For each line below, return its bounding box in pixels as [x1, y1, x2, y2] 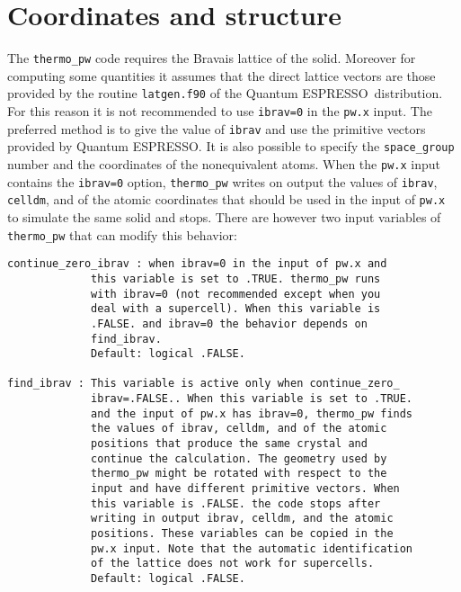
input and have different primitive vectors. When [91, 482, 400, 496]
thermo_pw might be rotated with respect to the [91, 467, 387, 480]
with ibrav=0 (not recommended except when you [91, 287, 381, 300]
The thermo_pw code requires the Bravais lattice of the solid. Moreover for [7, 49, 416, 67]
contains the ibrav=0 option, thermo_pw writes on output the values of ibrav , [7, 172, 438, 191]
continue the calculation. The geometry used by [91, 452, 387, 465]
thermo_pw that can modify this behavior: [7, 225, 237, 244]
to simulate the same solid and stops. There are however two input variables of [7, 207, 441, 226]
